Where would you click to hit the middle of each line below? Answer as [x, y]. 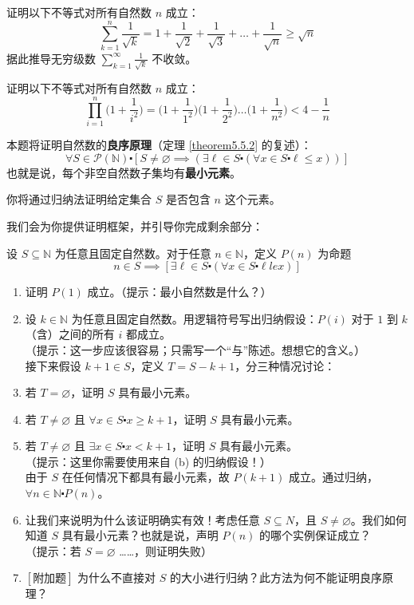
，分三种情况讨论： [285, 365]
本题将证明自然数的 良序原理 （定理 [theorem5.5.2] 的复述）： [159, 145]
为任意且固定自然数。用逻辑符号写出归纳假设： [194, 318]
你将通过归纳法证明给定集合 [79, 199]
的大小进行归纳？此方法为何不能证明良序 [276, 577]
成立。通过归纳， [333, 477]
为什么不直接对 [117, 577]
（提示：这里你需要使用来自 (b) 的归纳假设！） [148, 461]
